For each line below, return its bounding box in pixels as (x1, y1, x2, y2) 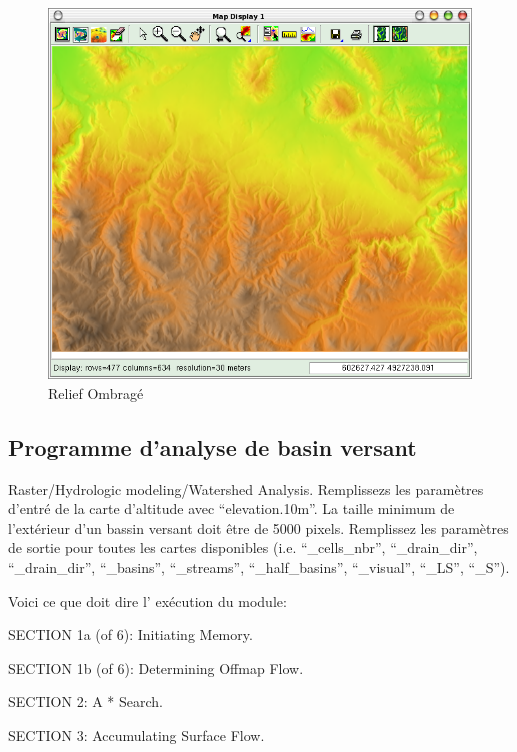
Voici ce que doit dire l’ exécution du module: (8, 590, 287, 611)
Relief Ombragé (48, 382, 144, 403)
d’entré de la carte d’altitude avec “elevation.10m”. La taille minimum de (8, 498, 455, 519)
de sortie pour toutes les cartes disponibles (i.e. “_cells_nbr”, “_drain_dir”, (8, 537, 478, 558)
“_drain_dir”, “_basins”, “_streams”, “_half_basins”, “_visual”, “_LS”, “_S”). (8, 557, 510, 578)
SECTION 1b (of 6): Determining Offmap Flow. (8, 657, 304, 678)
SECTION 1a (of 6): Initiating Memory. (8, 624, 253, 645)
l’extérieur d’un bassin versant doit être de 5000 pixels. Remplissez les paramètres (8, 517, 509, 538)
